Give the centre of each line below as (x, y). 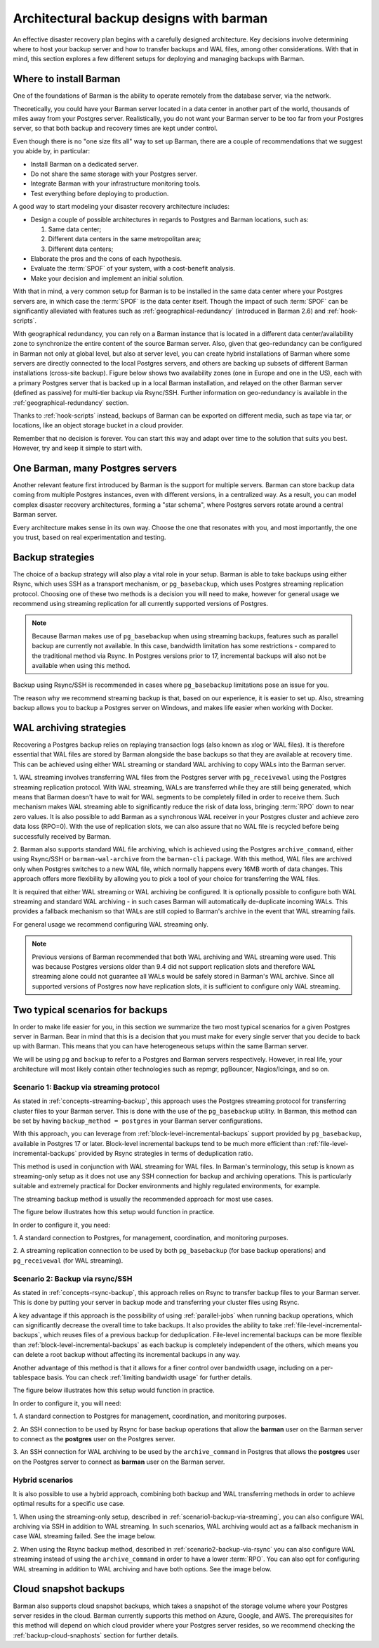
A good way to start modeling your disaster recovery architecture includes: (121, 207)
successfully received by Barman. (62, 836)
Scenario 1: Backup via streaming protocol (86, 1087)
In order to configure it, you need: (61, 1225)
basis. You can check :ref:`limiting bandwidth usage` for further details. (149, 1377)
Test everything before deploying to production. (100, 193)
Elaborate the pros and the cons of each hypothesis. (106, 259)
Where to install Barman (67, 79)
